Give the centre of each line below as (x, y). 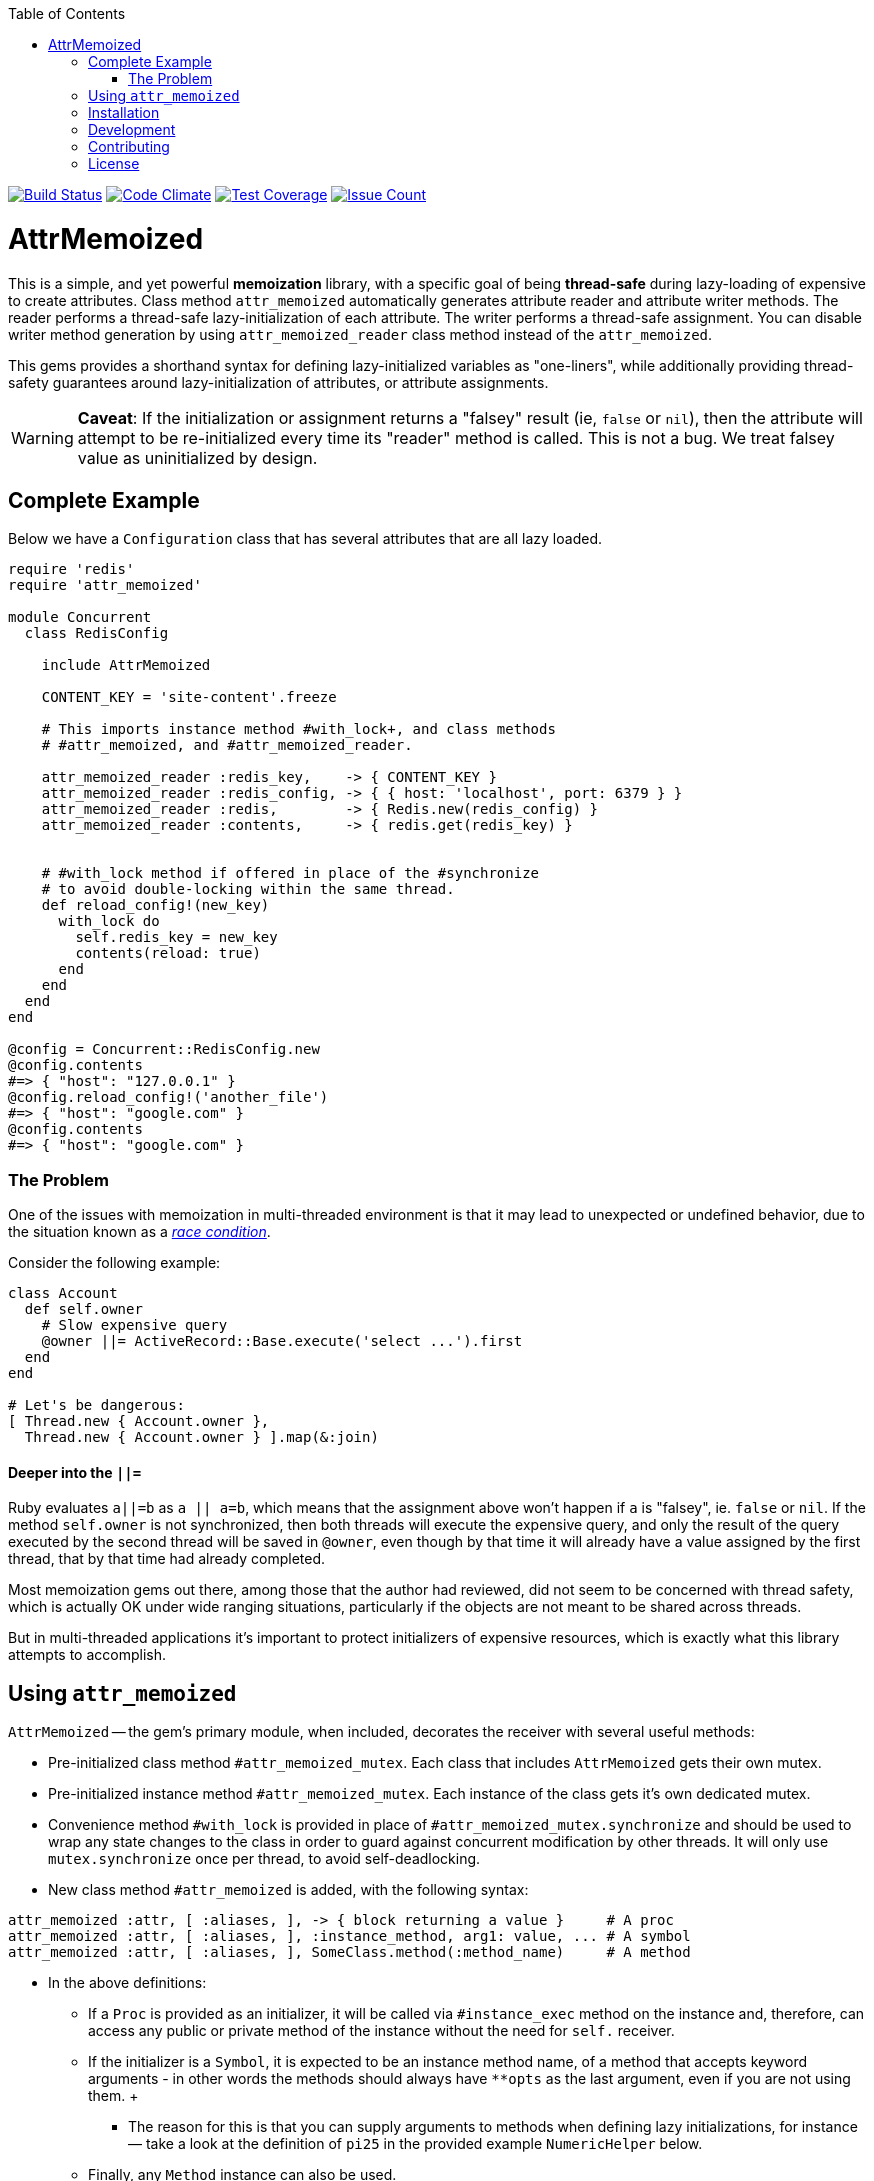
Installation (124, 112)
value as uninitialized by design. (197, 457)
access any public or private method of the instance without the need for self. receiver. (381, 2031)
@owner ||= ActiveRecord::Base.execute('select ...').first (282, 1341)
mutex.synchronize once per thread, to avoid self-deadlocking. (264, 1859)
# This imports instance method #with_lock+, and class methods (298, 729)
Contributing (129, 146)
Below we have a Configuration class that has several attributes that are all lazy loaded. (305, 539)
